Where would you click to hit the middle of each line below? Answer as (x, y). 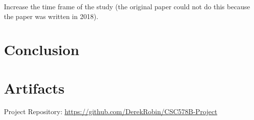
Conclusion (42, 50)
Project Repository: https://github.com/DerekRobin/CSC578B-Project (111, 111)
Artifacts (34, 88)
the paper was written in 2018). (51, 16)
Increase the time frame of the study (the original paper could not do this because (127, 6)
